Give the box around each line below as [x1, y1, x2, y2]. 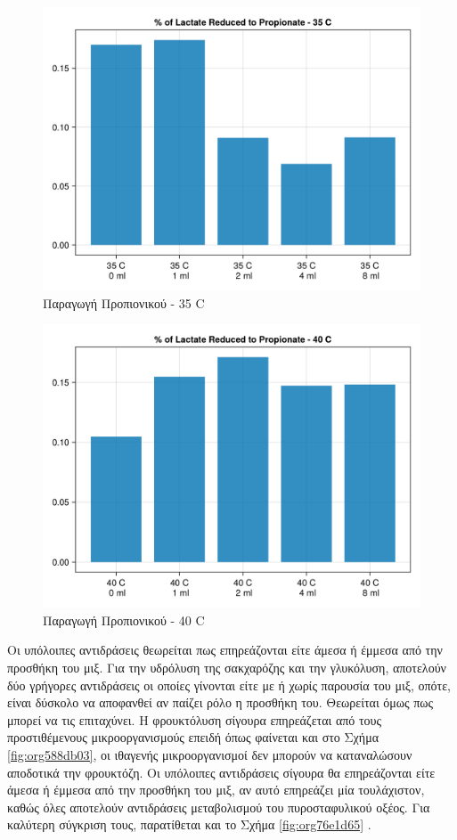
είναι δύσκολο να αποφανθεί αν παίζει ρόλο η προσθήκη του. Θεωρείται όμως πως [7, 693, 434, 712]
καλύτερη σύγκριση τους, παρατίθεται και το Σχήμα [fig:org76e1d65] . [7, 815, 371, 834]
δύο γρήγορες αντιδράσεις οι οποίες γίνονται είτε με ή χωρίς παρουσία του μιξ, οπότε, [7, 675, 451, 694]
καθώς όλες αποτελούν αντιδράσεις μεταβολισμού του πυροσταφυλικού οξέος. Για [7, 797, 430, 816]
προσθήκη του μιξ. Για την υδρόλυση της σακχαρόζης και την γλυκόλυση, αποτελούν [7, 657, 446, 676]
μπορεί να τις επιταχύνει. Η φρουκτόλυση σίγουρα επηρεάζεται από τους [7, 710, 382, 729]
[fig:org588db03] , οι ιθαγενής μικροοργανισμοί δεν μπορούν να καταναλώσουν [7, 745, 412, 763]
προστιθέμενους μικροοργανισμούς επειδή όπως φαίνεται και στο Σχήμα [7, 728, 379, 746]
